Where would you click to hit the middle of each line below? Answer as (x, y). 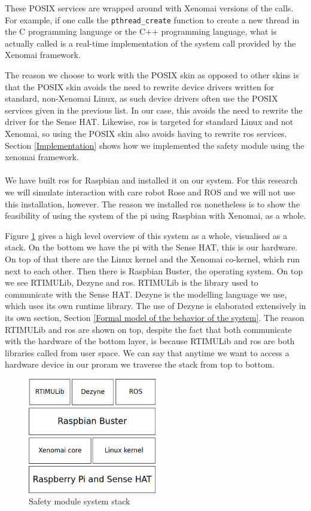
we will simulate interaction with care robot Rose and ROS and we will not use (150, 192)
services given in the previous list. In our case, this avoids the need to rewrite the (154, 110)
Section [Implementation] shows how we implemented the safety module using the (155, 145)
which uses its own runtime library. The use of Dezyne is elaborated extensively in (155, 306)
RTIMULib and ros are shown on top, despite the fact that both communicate (148, 329)
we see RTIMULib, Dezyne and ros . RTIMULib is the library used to (132, 282)
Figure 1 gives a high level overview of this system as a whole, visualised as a (146, 235)
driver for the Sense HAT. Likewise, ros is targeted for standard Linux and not (149, 122)
